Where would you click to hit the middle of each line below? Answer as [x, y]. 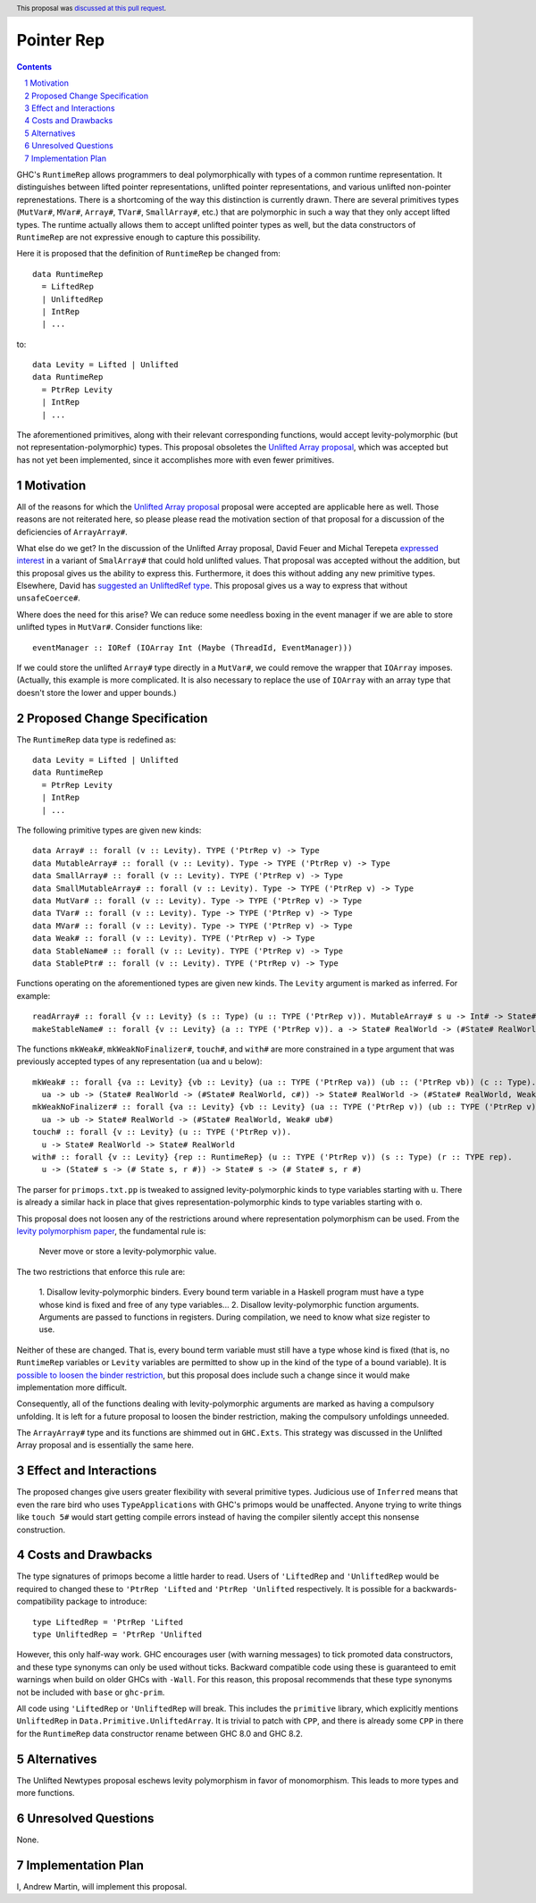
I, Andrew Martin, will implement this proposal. [102, 1886]
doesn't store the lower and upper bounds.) [96, 692]
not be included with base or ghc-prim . [91, 1692]
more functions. [46, 1793]
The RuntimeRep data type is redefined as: [96, 739]
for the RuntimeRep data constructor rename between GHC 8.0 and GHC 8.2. [160, 1733]
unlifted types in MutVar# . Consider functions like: [109, 627]
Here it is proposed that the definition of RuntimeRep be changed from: [149, 254]
